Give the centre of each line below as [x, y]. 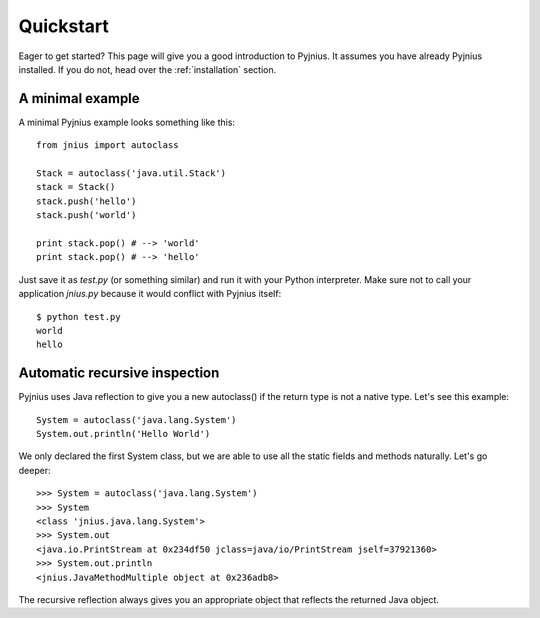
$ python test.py [78, 316]
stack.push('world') [86, 215]
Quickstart [64, 26]
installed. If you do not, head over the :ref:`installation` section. [147, 69]
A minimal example [79, 98]
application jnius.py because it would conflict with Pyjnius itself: [150, 294]
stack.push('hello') [86, 201]
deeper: [34, 470]
